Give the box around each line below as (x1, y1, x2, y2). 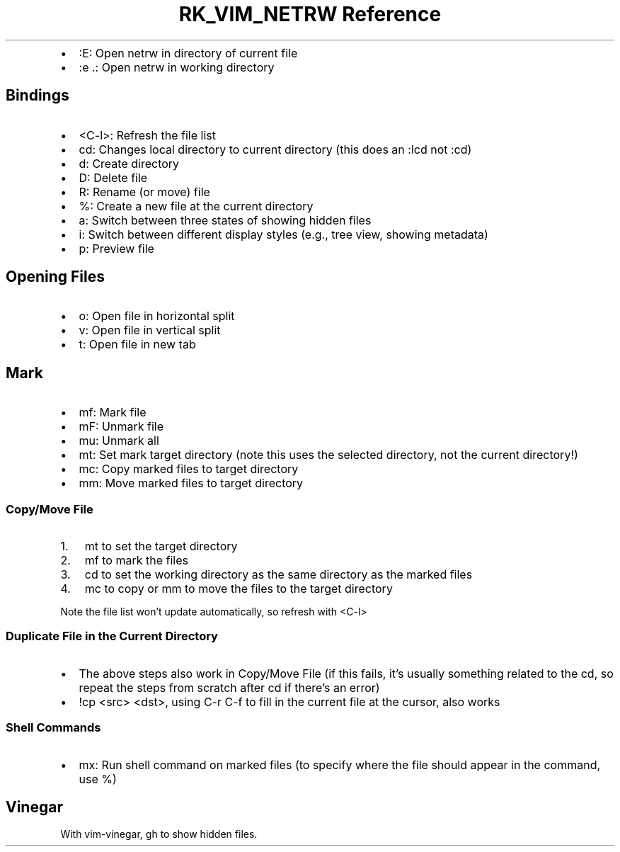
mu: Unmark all (79, 433, 159, 448)
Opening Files (6, 268, 105, 286)
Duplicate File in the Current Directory (6, 629, 218, 644)
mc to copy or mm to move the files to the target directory (84, 581, 393, 596)
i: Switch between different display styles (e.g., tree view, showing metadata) (79, 227, 488, 242)
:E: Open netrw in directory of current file (79, 45, 298, 60)
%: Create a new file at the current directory (79, 198, 314, 213)
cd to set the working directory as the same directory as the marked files (84, 567, 473, 582)
